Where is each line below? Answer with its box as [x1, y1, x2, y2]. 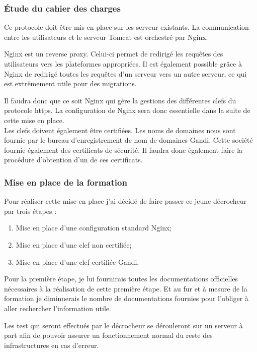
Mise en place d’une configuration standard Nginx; [16, 222, 172, 233]
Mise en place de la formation [4, 175, 127, 188]
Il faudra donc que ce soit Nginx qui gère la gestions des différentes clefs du [4, 95, 236, 105]
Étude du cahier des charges [4, 2, 121, 14]
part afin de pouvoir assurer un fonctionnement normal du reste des [4, 330, 213, 340]
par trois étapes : [4, 205, 57, 216]
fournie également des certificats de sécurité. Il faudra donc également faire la [4, 144, 243, 155]
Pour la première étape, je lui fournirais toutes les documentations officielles [4, 273, 238, 284]
